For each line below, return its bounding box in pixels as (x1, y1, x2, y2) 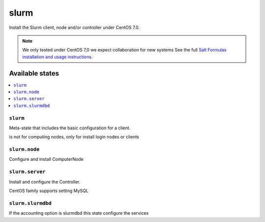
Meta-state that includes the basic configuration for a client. (9, 125, 131, 131)
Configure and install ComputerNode (9, 156, 83, 162)
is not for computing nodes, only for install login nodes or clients (9, 134, 139, 140)
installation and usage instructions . (22, 54, 93, 60)
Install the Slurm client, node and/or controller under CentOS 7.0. (9, 25, 140, 30)
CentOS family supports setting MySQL (9, 188, 89, 194)
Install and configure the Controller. (9, 179, 80, 185)
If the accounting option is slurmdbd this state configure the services (9, 210, 149, 216)
